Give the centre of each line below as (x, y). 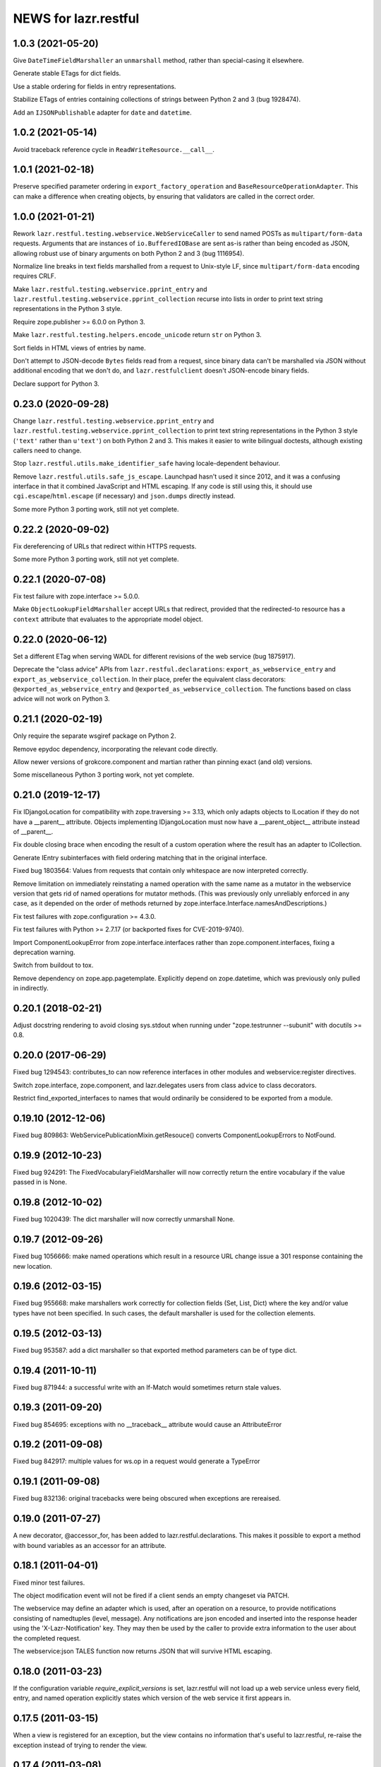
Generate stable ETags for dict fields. (67, 74)
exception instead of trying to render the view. (80, 1745)
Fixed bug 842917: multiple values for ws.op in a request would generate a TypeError (137, 1461)
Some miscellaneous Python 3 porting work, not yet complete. (103, 775)
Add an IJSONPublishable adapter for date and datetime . (102, 112)
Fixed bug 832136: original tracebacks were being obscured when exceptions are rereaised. (147, 1498)
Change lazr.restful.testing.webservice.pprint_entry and (114, 421)
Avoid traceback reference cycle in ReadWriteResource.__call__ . (114, 149)
